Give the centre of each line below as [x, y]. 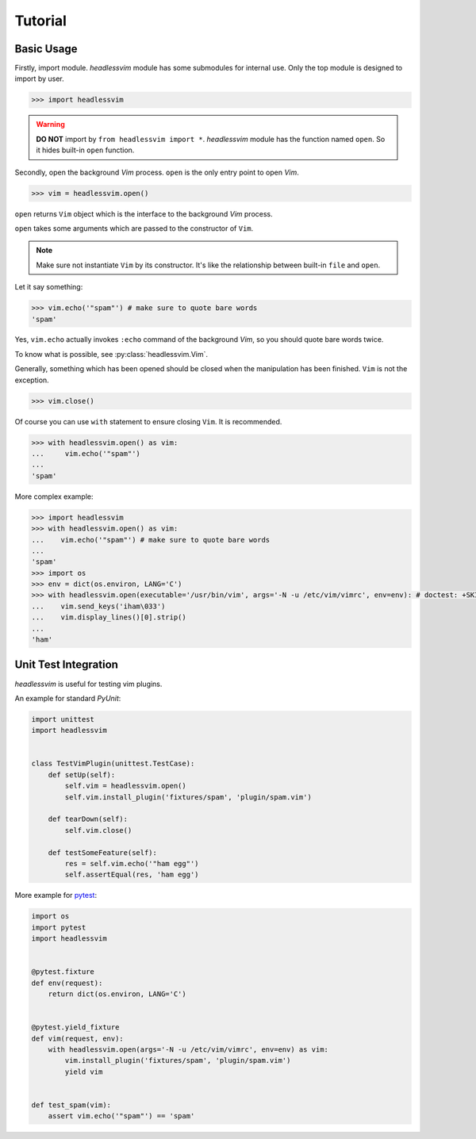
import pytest [59, 927]
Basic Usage [46, 49]
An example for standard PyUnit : [68, 698]
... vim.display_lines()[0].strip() [109, 617]
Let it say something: [49, 287]
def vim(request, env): [78, 1038]
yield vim [84, 1072]
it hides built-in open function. [85, 150]
